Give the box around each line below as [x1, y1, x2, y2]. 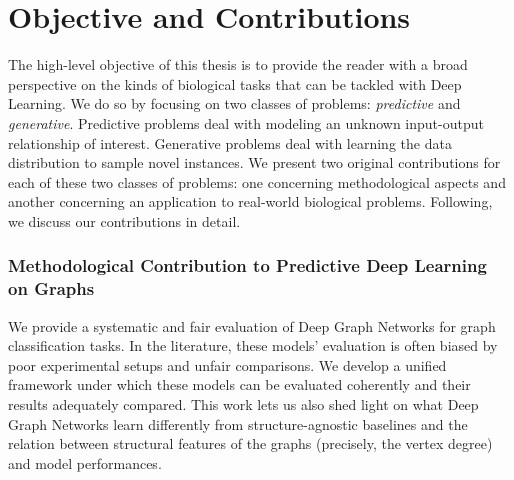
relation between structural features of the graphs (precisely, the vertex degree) [8, 433, 493, 454]
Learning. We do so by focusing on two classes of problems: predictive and [8, 93, 461, 114]
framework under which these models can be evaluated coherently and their [8, 374, 471, 395]
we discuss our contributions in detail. [8, 210, 241, 231]
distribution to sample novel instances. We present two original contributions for [8, 152, 501, 173]
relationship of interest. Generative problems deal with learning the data [8, 132, 452, 153]
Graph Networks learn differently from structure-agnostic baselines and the [8, 413, 468, 434]
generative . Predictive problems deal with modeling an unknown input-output [8, 112, 484, 133]
